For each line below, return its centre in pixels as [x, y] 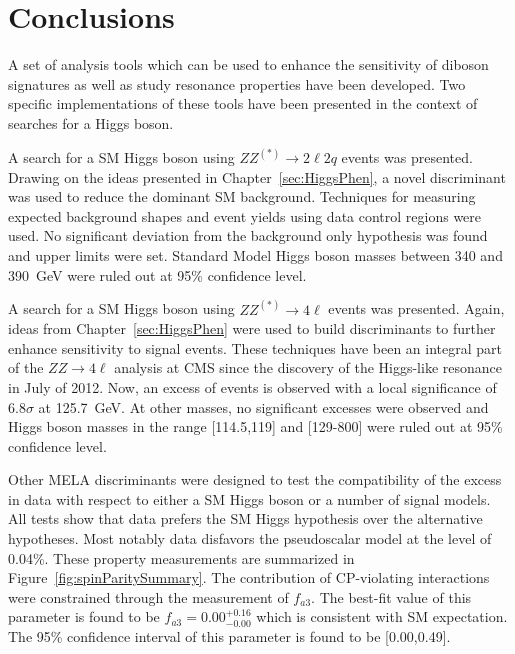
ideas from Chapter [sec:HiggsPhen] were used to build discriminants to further [252, 328]
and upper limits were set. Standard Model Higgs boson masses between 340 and [255, 254]
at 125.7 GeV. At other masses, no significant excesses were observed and [263, 406]
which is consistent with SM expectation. [382, 616]
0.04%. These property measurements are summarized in [181, 557]
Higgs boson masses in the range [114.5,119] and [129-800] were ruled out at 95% [255, 426]
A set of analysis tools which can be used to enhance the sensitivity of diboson [248, 64]
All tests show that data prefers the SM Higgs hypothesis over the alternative [245, 518]
